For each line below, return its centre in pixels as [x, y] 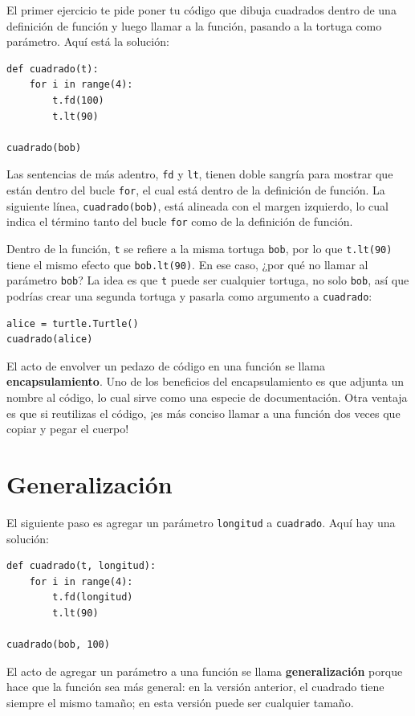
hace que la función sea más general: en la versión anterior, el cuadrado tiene [195, 687]
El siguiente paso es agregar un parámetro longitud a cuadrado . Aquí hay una [201, 522]
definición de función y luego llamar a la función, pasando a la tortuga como [194, 25]
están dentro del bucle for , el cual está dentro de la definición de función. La [196, 190]
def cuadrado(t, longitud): [81, 566]
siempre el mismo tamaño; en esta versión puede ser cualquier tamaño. [180, 702]
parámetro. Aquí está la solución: [88, 41]
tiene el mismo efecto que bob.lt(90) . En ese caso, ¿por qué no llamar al [187, 264]
